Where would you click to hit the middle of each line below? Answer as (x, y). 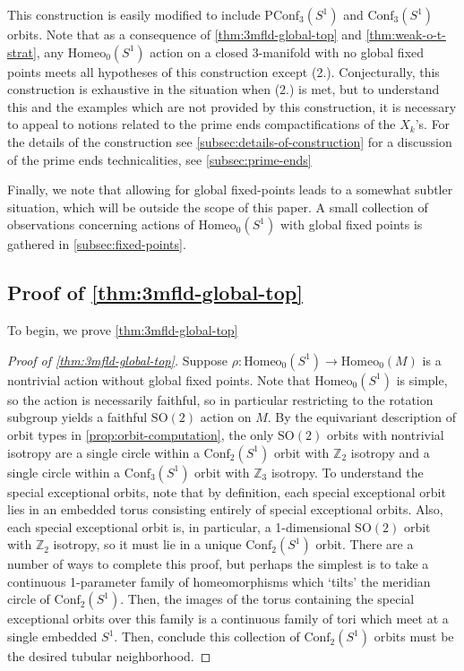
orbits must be (414, 637)
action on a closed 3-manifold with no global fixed (287, 52)
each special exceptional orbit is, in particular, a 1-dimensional (179, 526)
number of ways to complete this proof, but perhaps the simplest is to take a (218, 564)
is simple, (422, 379)
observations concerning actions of (101, 224)
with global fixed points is (351, 224)
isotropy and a (390, 452)
